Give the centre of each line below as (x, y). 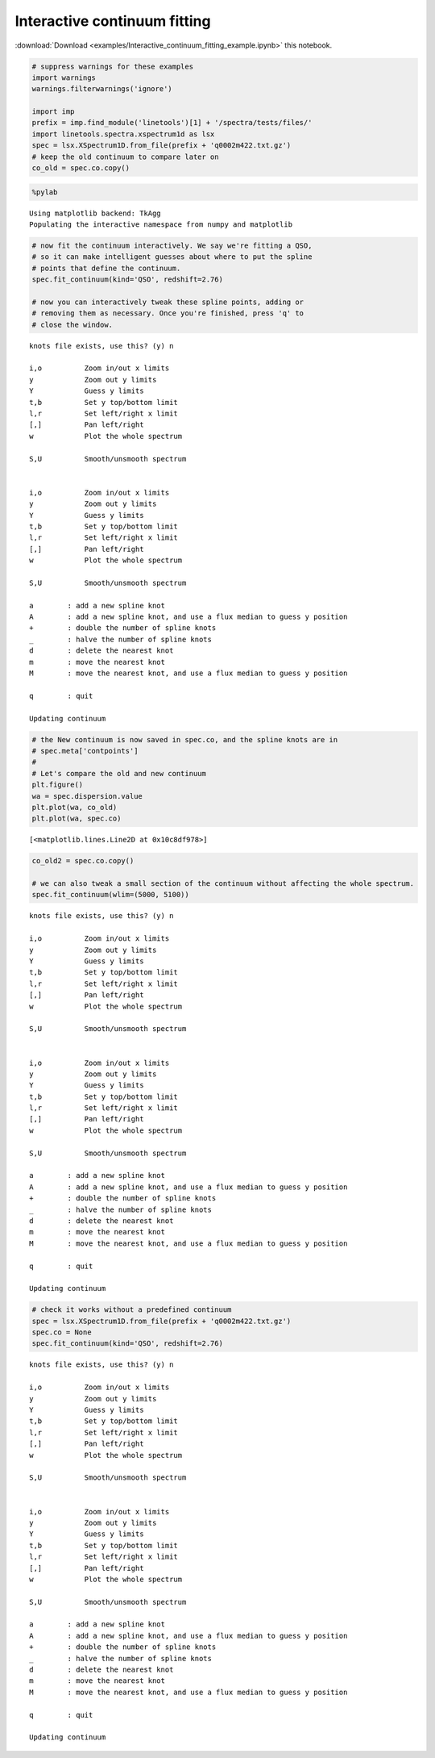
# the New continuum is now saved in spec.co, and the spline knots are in (185, 739)
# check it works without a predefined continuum (132, 1310)
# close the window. (72, 324)
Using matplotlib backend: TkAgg (95, 213)
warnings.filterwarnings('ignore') (102, 89)
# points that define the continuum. (106, 268)
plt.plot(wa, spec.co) (77, 818)
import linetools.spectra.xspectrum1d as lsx (123, 134)
